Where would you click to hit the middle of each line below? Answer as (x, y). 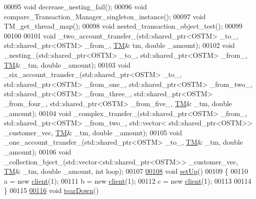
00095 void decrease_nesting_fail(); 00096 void (76, 6)
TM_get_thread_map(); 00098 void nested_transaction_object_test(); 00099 (123, 26)
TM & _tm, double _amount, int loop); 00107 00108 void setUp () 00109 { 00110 (126, 171)
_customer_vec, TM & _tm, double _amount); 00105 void (93, 132)
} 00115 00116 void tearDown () (51, 190)
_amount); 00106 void (38, 151)
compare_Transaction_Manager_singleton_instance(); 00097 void (105, 16)
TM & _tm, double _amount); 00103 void (67, 64)
